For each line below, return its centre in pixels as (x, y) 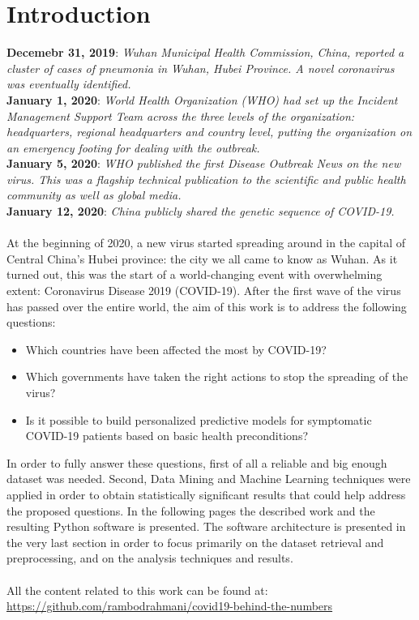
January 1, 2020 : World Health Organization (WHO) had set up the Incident (202, 99)
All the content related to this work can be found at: (137, 590)
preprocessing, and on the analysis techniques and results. (150, 558)
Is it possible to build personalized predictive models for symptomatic (199, 419)
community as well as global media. (94, 195)
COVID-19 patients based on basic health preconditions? (167, 436)
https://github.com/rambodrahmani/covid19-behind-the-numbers (170, 606)
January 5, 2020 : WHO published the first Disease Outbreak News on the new (204, 163)
